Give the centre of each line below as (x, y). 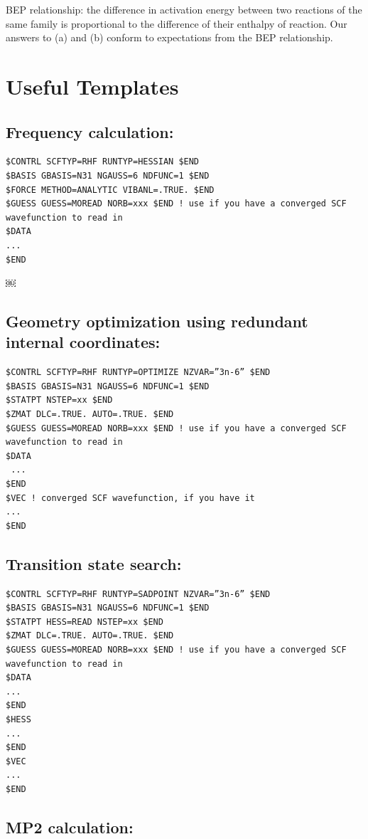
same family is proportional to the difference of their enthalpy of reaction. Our (177, 23)
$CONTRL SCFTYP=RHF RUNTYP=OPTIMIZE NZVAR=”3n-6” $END (138, 373)
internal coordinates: (83, 342)
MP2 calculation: (70, 827)
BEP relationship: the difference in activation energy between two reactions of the (184, 9)
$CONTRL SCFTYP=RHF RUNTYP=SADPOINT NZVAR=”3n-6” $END (138, 594)
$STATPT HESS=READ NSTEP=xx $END (85, 622)
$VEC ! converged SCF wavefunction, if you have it (130, 498)
